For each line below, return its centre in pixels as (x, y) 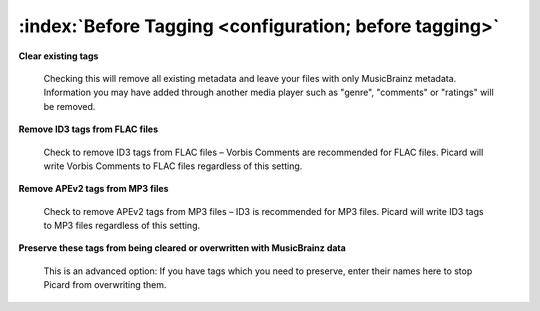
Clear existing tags (58, 56)
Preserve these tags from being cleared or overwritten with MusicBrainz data (182, 248)
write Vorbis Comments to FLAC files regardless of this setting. (173, 166)
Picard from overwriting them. (105, 285)
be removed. (69, 106)
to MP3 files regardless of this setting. (122, 226)
